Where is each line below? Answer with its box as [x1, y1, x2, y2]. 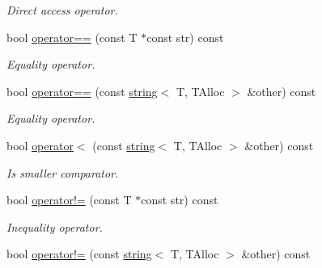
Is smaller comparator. [6, 164, 119, 181]
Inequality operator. [6, 218, 103, 235]
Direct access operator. [6, 2, 118, 18]
